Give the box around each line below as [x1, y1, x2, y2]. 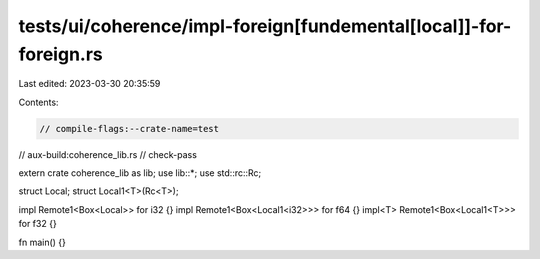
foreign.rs [18, 43, 104, 65]
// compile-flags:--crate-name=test [39, 123, 220, 134]
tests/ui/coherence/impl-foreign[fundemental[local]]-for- [18, 15, 512, 37]
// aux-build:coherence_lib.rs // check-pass [18, 148, 197, 160]
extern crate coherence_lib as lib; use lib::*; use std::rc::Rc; [18, 167, 262, 179]
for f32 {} [18, 218, 57, 230]
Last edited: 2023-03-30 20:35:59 [18, 78, 161, 90]
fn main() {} [18, 236, 67, 248]
